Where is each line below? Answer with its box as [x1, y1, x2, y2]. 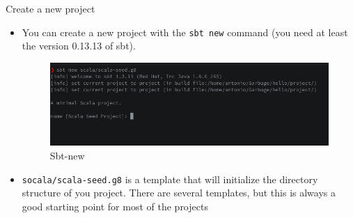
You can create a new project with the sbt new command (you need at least [22, 24, 348, 39]
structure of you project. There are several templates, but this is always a [22, 185, 336, 200]
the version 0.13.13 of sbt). [22, 38, 136, 53]
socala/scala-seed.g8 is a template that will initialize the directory [22, 171, 318, 186]
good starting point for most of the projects [22, 198, 208, 213]
